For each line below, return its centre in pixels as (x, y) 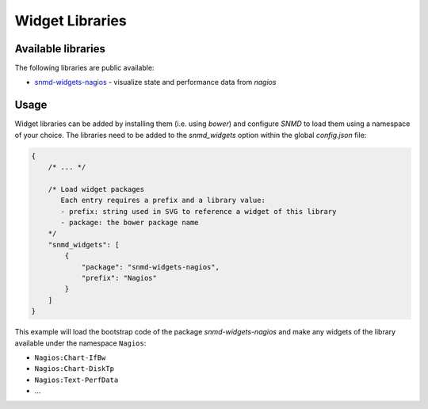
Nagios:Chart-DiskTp (75, 369)
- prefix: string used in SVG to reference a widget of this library (199, 211)
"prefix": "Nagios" (119, 278)
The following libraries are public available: (84, 68)
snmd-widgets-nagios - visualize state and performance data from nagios (155, 82)
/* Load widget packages (96, 189)
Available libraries (60, 49)
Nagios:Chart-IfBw (70, 357)
